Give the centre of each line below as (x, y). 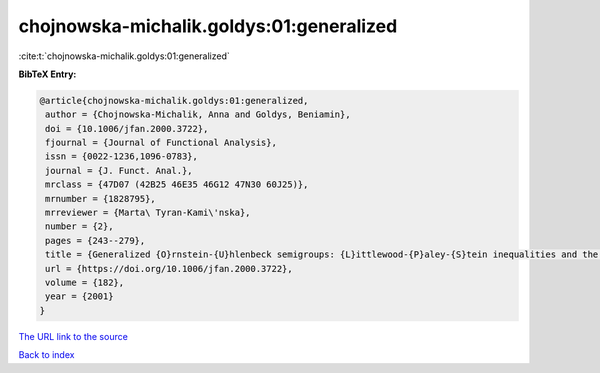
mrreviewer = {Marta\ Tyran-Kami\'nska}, (148, 213)
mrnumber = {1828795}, (101, 198)
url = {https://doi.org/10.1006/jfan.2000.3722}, (169, 268)
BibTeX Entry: (47, 74)
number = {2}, (79, 226)
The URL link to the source (73, 336)
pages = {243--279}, (95, 240)
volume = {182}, (85, 282)
